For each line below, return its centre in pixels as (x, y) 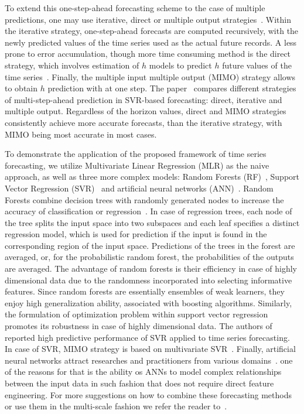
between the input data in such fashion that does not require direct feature (139, 383)
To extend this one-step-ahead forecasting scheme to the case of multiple (135, 8)
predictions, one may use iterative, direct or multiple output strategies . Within (148, 19)
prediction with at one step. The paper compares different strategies (172, 88)
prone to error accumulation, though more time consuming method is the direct (148, 54)
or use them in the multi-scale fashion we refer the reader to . (116, 406)
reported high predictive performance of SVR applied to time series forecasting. (147, 337)
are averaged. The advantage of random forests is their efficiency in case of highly (151, 268)
